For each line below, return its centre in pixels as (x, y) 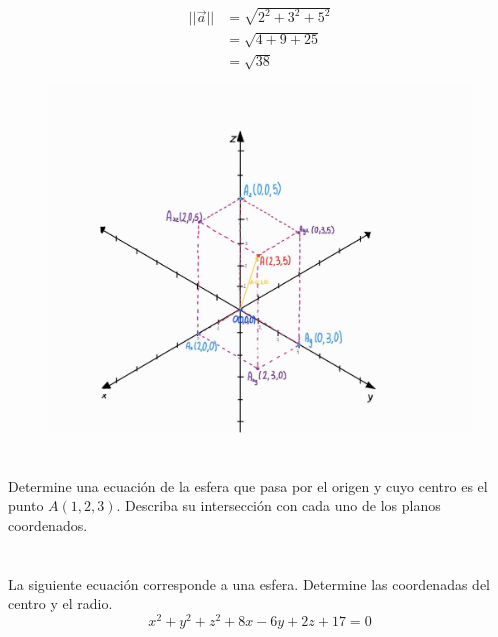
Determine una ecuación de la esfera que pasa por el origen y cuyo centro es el (248, 485)
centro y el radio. (60, 603)
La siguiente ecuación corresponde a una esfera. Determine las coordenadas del (249, 583)
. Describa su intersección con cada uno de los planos (278, 505)
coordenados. (48, 525)
